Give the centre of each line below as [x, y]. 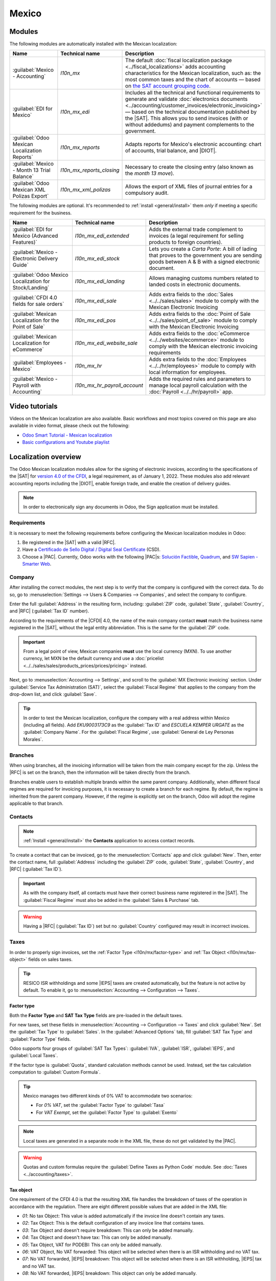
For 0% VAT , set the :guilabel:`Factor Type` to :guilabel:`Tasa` [100, 1105]
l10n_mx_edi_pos [95, 320]
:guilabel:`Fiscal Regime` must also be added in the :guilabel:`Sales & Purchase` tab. [111, 900]
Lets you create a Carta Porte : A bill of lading [203, 249]
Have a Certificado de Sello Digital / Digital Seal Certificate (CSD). [91, 550]
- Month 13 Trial [31, 170]
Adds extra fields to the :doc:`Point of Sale [200, 314]
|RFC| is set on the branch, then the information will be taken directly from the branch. [100, 772]
